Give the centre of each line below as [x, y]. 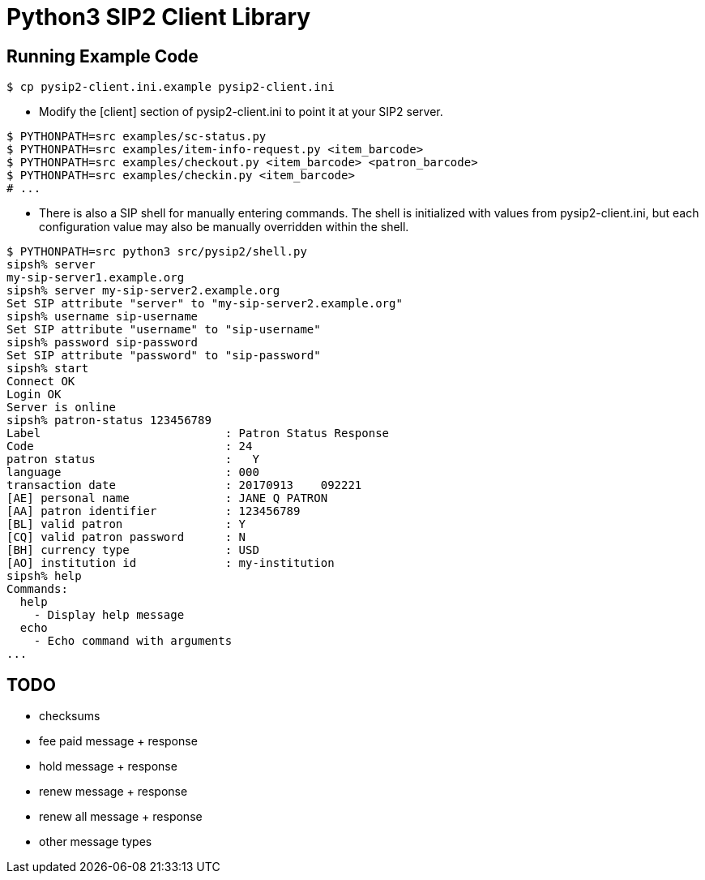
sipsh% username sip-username [103, 317]
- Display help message [109, 615]
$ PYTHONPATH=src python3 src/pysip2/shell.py [157, 252]
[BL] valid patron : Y [126, 524]
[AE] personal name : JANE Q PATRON [167, 498]
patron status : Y [133, 459]
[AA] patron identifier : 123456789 [154, 511]
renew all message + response [121, 817]
